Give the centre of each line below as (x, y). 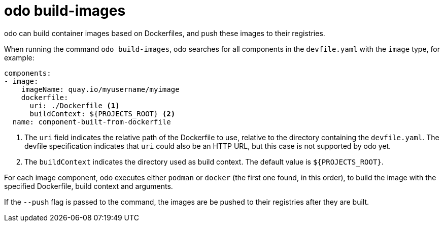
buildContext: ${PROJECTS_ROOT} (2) (103, 114)
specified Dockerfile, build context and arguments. (89, 186)
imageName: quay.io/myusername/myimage (100, 89)
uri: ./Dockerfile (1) (75, 105)
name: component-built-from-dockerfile (92, 122)
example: (19, 57)
